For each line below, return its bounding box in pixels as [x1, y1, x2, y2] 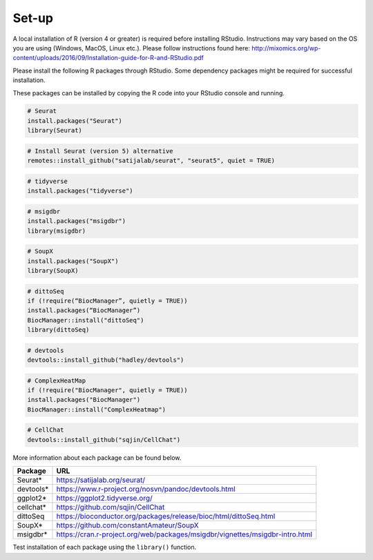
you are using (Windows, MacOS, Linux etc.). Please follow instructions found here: [12, 44, 250, 52]
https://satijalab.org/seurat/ [56, 475, 145, 485]
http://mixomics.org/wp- [251, 44, 321, 52]
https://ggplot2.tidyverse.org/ [56, 494, 153, 503]
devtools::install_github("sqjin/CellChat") [27, 436, 181, 443]
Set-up [12, 10, 53, 26]
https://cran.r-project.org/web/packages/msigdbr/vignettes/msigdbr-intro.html [56, 530, 313, 539]
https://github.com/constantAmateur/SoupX [56, 521, 200, 530]
